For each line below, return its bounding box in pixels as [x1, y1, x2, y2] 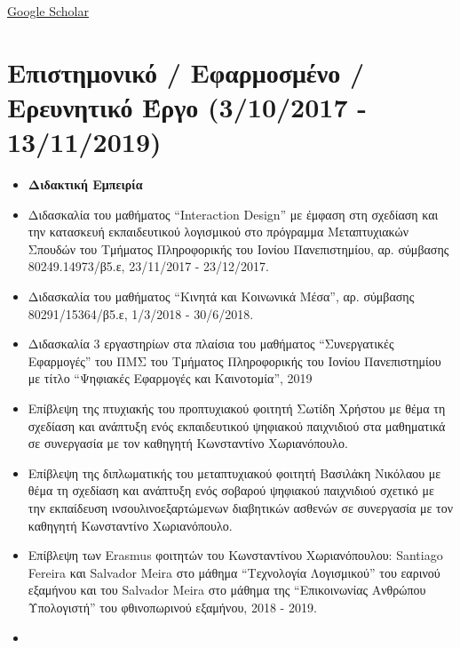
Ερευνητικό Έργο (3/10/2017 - [7, 88, 367, 124]
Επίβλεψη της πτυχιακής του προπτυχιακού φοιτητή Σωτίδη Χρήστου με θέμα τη [28, 399, 446, 418]
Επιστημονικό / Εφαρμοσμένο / [7, 53, 365, 90]
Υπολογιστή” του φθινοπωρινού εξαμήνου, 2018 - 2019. [28, 597, 317, 616]
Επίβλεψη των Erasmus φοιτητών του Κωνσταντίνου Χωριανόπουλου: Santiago [28, 546, 443, 564]
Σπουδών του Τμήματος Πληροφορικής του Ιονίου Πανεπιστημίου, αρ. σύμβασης [28, 239, 449, 258]
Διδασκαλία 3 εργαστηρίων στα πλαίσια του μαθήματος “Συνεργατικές [28, 334, 394, 353]
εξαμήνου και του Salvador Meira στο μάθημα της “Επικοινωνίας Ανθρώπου [28, 580, 426, 599]
